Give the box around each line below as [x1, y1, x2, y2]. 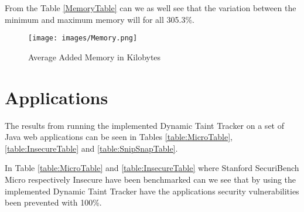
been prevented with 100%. [5, 196, 102, 208]
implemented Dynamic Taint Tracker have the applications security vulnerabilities [5, 184, 299, 197]
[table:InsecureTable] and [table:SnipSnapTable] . [5, 142, 178, 154]
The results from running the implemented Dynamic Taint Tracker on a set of [5, 119, 284, 131]
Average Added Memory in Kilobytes [28, 50, 161, 63]
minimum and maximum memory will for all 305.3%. [5, 13, 195, 25]
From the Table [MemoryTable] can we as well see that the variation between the [5, 2, 296, 13]
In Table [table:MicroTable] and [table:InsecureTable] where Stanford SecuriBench [5, 162, 299, 174]
